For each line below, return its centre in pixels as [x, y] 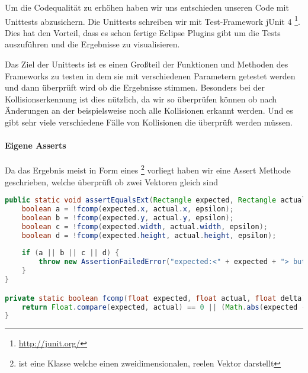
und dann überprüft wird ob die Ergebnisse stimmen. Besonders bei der [135, 87]
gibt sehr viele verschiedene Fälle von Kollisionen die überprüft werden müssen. [149, 122]
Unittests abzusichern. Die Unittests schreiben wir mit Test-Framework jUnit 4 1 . [153, 20]
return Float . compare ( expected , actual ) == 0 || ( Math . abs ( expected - [164, 307]
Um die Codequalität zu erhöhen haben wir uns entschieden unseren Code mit [147, 7]
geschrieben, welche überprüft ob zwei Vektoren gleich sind [112, 181]
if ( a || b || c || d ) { [70, 253]
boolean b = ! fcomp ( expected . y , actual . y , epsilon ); [128, 218]
